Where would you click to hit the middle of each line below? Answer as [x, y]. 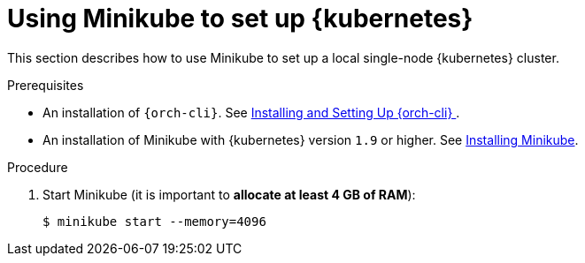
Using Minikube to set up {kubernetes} [240, 19]
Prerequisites [46, 85]
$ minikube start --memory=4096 [154, 221]
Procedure [38, 167]
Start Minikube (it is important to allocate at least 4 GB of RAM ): [229, 194]
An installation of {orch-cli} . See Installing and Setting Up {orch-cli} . [251, 112]
